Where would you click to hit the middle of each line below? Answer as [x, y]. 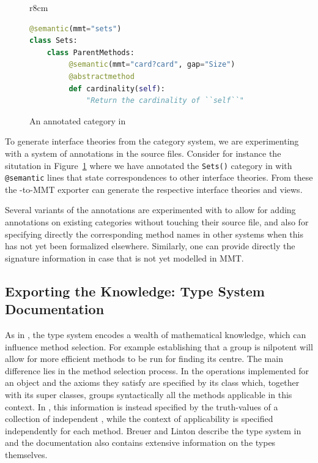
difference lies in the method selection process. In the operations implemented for [157, 370]
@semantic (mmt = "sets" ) [76, 28]
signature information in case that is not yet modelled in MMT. [124, 258]
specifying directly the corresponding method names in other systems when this [154, 234]
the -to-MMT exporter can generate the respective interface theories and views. [154, 189]
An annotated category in [78, 120]
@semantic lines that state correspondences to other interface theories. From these [159, 177]
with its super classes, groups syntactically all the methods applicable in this [149, 394]
